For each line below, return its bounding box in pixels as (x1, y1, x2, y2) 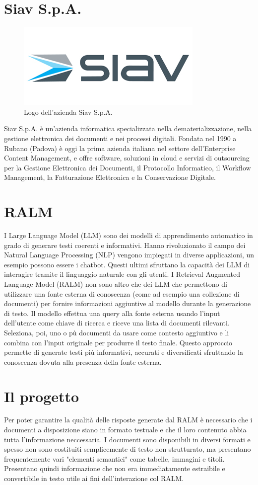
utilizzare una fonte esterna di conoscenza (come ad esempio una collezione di (4, 288, 240, 299)
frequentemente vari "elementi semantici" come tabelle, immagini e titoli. (4, 453, 225, 464)
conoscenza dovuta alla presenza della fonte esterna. (4, 356, 162, 367)
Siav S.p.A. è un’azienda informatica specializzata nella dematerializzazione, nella (4, 123, 252, 134)
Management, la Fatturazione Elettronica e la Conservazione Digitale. (4, 172, 216, 182)
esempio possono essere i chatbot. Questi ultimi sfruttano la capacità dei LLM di (4, 259, 250, 269)
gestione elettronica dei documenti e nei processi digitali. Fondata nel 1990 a (4, 133, 237, 143)
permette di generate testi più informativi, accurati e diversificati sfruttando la (4, 347, 243, 357)
